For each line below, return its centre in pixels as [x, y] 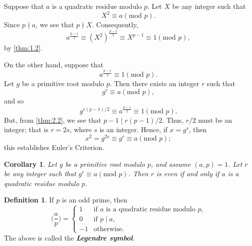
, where [81, 129]
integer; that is [26, 129]
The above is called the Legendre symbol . [69, 237]
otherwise [108, 229]
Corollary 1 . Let [31, 164]
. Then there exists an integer [154, 83]
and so [14, 101]
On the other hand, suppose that [54, 64]
